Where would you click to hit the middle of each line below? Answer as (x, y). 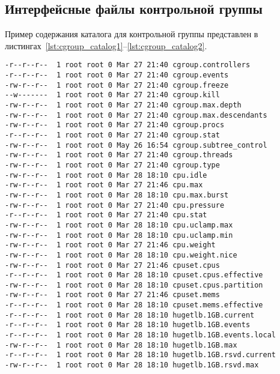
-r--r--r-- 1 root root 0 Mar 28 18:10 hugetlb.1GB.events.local (141, 335)
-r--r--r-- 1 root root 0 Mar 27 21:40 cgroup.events (117, 75)
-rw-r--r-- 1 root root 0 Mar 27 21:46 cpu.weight (110, 245)
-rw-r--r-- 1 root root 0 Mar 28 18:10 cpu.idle (106, 175)
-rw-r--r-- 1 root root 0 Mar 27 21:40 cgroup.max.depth (123, 105)
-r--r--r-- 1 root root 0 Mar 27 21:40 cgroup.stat (112, 135)
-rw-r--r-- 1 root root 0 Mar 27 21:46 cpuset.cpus (112, 265)
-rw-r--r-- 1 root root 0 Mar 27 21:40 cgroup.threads (119, 155)
